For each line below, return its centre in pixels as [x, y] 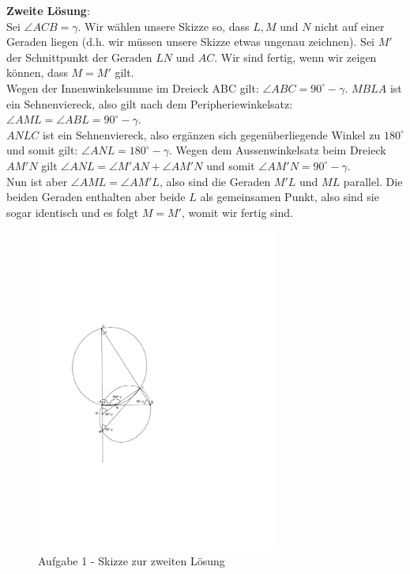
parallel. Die [373, 181]
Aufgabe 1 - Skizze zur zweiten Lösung [132, 560]
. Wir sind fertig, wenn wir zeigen [295, 57]
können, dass [37, 72]
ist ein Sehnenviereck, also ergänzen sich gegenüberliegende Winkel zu [211, 134]
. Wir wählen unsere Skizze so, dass [164, 26]
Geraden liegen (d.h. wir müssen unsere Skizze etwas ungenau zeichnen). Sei [190, 42]
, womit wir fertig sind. [237, 212]
